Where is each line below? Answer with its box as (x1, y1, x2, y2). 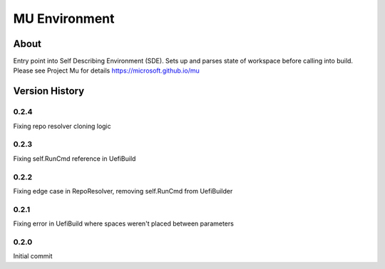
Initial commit (13, 252, 53, 260)
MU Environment (13, 11, 115, 26)
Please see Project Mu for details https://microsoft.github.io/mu (13, 66, 200, 75)
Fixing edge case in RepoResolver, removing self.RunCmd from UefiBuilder (13, 186, 233, 195)
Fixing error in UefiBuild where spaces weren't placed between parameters (13, 219, 235, 228)
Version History (13, 85, 85, 97)
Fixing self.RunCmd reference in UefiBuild (13, 154, 136, 163)
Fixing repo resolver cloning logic (13, 122, 111, 130)
